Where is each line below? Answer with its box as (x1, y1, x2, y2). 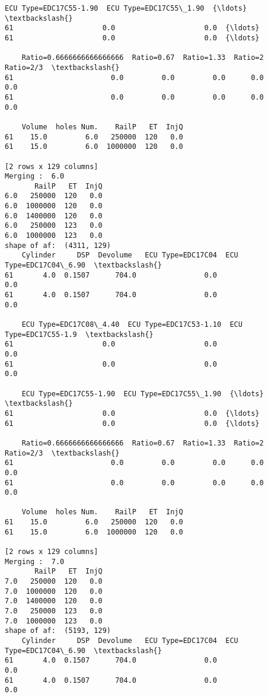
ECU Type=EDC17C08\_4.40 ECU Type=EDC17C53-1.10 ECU (21, 320, 243, 329)
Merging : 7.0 (5, 557, 65, 566)
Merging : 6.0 (5, 172, 65, 181)
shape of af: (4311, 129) (5, 241, 111, 250)
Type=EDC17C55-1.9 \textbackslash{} (5, 330, 154, 339)
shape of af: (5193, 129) (5, 626, 111, 635)
